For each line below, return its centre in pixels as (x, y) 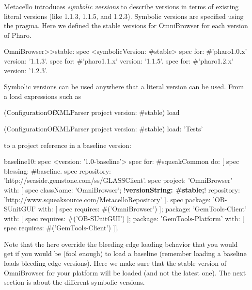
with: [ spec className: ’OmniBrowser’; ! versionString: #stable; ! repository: (122, 189)
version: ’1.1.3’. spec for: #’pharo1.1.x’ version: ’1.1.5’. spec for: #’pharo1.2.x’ (119, 60)
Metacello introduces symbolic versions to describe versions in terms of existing (121, 6)
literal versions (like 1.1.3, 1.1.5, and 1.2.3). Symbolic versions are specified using (124, 16)
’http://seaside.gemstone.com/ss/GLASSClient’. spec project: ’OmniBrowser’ (118, 180)
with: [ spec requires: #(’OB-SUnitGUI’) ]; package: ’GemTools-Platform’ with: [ (124, 218)
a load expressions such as (43, 96)
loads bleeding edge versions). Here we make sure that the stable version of (115, 263)
